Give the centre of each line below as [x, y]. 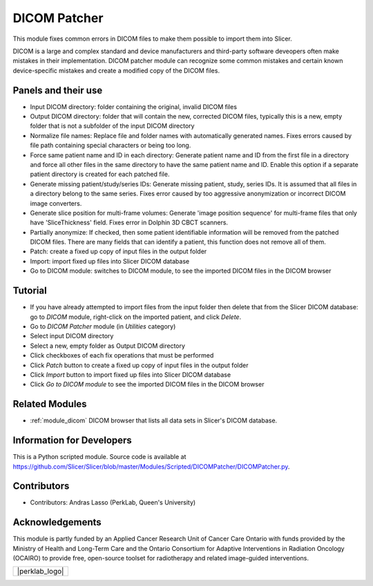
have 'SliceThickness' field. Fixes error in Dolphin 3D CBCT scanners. [129, 223]
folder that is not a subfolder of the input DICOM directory [112, 126]
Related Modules [50, 404]
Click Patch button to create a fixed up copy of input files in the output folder [139, 365]
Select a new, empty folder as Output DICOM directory [108, 346]
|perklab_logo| [40, 572]
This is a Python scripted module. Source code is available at [99, 457]
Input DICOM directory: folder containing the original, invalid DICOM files [134, 106]
